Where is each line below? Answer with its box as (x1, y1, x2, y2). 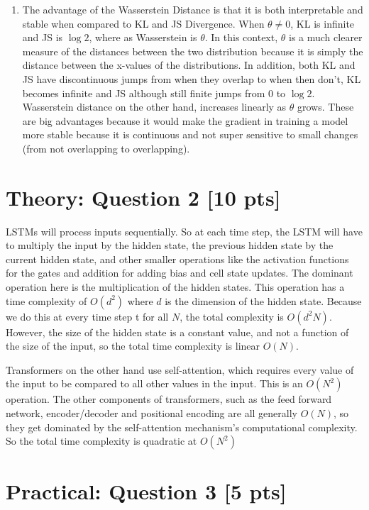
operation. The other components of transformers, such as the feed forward (6, 392, 332, 406)
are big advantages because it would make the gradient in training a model (22, 113, 348, 128)
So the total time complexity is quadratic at (6, 433, 197, 448)
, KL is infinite (290, 16, 355, 31)
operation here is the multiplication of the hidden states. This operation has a (6, 279, 345, 294)
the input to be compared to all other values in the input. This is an (6, 376, 303, 391)
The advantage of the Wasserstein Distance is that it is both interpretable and (22, 2, 363, 16)
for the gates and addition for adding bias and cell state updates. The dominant (6, 265, 353, 280)
